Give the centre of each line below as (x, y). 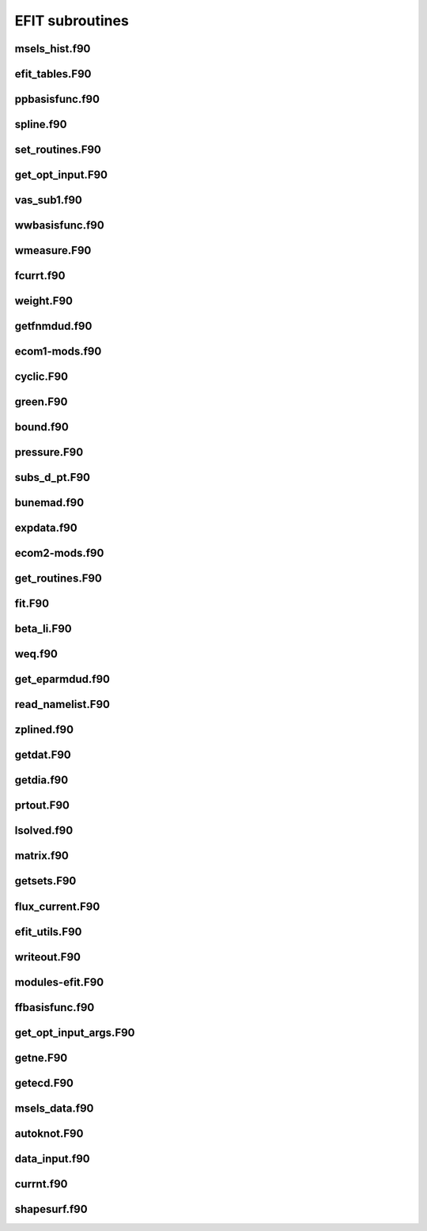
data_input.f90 (52, 1159)
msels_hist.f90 (53, 49)
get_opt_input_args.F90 (75, 1032)
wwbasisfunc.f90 (59, 225)
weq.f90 (36, 654)
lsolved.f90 (44, 831)
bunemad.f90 (49, 503)
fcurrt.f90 (40, 276)
